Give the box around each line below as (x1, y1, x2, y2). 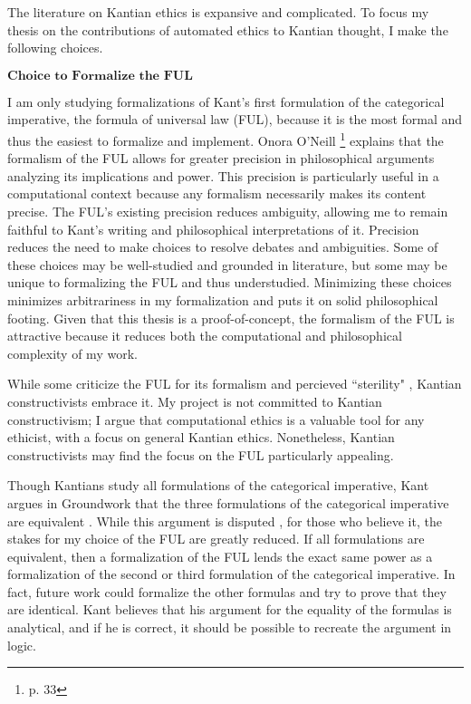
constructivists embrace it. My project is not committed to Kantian (7, 391, 382, 410)
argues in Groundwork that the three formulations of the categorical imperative (7, 493, 449, 512)
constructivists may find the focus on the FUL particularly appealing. (7, 445, 394, 464)
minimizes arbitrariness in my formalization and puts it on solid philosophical (7, 290, 438, 309)
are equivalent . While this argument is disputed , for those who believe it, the (7, 511, 442, 530)
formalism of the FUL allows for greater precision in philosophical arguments (7, 149, 435, 168)
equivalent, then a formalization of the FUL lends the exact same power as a (7, 546, 433, 565)
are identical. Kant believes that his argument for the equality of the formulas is (7, 600, 452, 619)
